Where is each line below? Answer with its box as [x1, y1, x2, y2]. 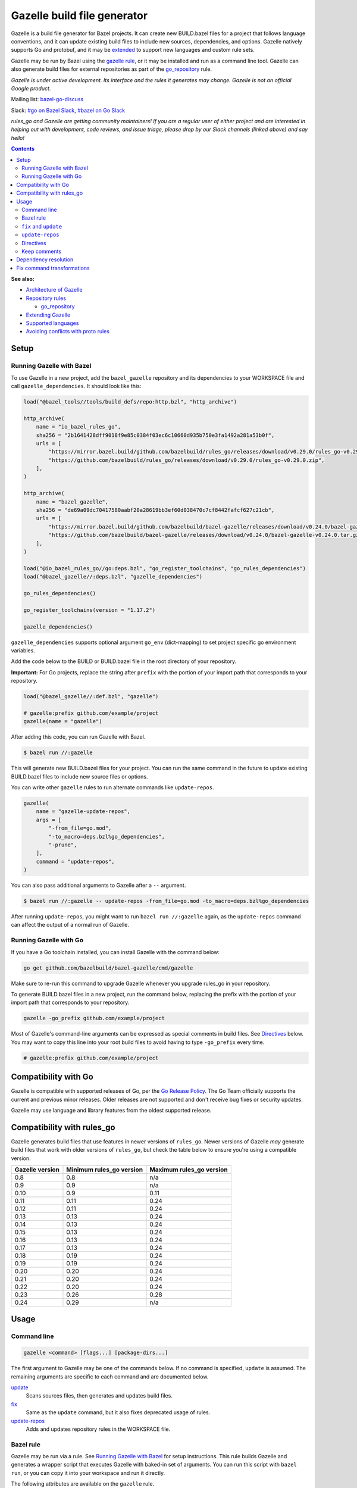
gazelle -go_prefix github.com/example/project [23, 1015, 165, 1022]
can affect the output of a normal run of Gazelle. [11, 921, 129, 929]
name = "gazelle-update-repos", [36, 808, 131, 815]
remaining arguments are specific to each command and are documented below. [11, 1373, 209, 1380]
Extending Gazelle [26, 311, 71, 318]
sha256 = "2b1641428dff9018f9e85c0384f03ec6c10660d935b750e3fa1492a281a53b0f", [36, 432, 275, 439]
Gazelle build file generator [11, 9, 148, 22]
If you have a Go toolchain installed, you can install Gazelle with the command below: [11, 948, 220, 955]
